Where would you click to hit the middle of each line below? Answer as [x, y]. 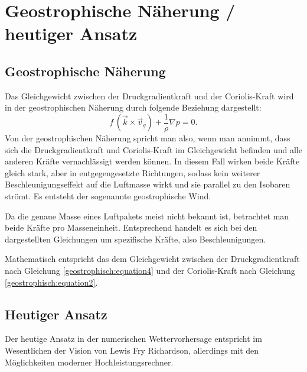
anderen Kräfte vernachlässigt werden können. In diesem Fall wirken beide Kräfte [152, 161]
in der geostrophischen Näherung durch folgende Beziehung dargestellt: [133, 107]
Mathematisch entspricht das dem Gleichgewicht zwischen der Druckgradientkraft [152, 259]
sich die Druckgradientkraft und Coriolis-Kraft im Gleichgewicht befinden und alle [153, 149]
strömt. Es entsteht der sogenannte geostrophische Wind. [108, 195]
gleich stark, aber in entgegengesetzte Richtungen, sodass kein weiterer [133, 172]
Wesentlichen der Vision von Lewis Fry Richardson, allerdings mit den [132, 350]
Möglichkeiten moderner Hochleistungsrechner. [89, 362]
